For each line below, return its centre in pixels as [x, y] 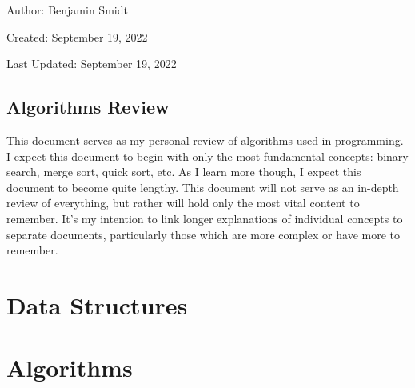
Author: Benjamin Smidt [67, 10]
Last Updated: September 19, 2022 [92, 64]
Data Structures [97, 304]
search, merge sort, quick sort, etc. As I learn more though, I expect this [184, 172]
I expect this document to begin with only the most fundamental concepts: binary [207, 156]
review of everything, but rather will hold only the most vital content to [183, 203]
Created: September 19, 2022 [77, 36]
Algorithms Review [88, 107]
